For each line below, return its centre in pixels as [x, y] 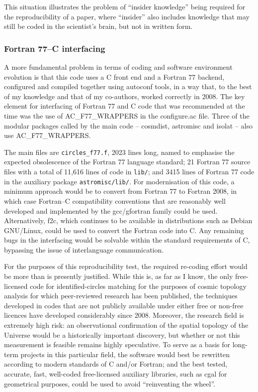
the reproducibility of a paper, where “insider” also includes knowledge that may [127, 16]
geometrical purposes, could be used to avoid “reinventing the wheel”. [110, 383]
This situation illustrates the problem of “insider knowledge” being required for [125, 6]
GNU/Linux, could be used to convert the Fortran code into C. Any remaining [124, 230]
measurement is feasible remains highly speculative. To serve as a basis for [117, 344]
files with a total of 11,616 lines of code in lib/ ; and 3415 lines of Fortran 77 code [129, 171]
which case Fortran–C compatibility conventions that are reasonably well [115, 200]
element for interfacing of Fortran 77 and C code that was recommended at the [125, 106]
